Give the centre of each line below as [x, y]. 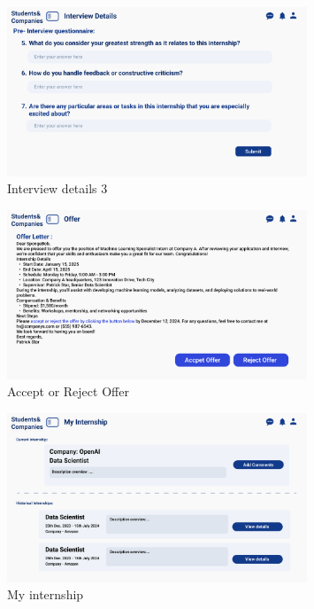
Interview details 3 [57, 188]
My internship [46, 594]
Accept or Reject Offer [68, 391]
